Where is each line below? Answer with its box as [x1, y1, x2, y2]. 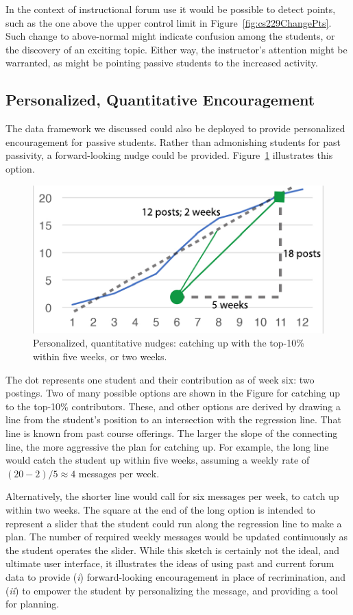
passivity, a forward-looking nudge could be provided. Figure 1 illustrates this [5, 148, 333, 162]
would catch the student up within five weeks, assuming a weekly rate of [5, 453, 310, 467]
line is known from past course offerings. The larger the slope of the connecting [5, 426, 338, 440]
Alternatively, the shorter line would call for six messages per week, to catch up [5, 489, 339, 503]
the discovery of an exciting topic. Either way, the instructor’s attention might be [5, 42, 348, 56]
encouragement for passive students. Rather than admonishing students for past [5, 134, 341, 149]
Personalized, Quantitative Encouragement [5, 89, 315, 110]
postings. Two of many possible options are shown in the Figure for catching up [5, 386, 341, 400]
